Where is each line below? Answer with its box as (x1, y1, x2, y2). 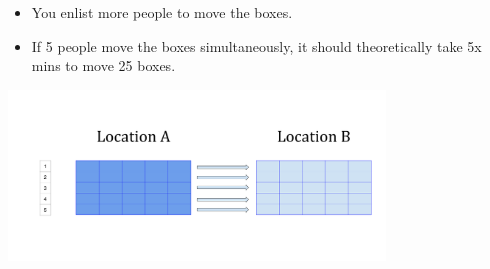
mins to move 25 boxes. (31, 55, 176, 76)
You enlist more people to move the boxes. (31, 2, 293, 22)
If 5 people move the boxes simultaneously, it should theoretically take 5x (31, 35, 482, 56)
